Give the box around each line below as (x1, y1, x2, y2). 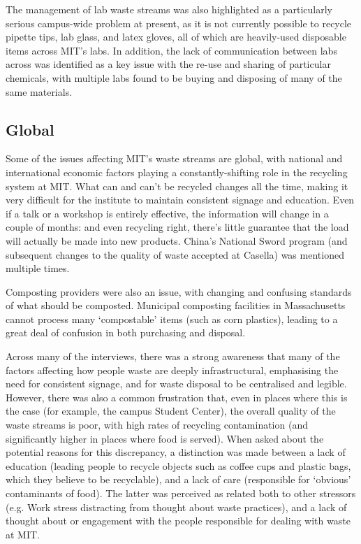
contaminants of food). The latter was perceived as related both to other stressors (6, 486, 356, 501)
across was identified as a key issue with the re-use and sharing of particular (6, 57, 331, 71)
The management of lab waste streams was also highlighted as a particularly (6, 2, 332, 16)
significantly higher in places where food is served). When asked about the (6, 431, 324, 445)
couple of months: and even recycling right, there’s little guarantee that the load (6, 220, 349, 234)
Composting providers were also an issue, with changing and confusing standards (6, 284, 352, 299)
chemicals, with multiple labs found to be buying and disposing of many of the (6, 70, 342, 85)
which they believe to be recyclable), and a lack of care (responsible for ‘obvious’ (6, 472, 351, 487)
